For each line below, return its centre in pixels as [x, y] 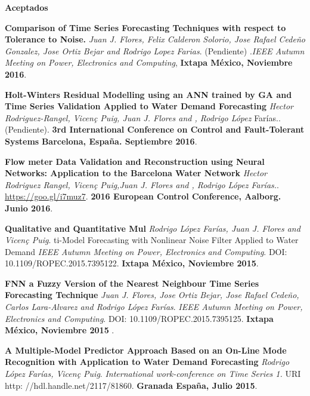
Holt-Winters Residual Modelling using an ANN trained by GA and [148, 94]
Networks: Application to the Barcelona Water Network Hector [136, 173]
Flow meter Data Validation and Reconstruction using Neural [135, 161]
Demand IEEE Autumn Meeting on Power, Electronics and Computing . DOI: [146, 251]
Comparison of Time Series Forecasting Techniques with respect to [145, 27]
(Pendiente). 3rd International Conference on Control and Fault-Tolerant [155, 129]
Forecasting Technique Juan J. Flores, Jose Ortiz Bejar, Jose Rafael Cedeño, [152, 295]
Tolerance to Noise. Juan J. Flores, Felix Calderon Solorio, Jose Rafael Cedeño [155, 39]
